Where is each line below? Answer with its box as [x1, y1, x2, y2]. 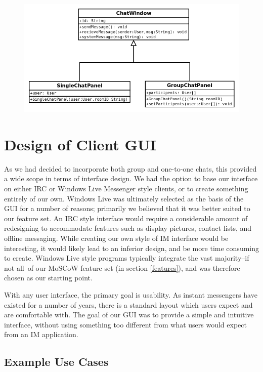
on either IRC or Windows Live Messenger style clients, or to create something [4, 183, 248, 194]
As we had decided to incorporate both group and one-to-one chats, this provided [4, 163, 257, 174]
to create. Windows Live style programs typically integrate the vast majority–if [4, 253, 249, 263]
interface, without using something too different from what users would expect [4, 319, 247, 329]
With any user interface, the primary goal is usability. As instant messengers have [4, 289, 257, 300]
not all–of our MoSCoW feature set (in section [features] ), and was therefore [4, 262, 240, 273]
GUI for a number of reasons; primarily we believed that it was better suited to [4, 203, 250, 214]
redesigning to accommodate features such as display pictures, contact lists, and [4, 223, 252, 233]
